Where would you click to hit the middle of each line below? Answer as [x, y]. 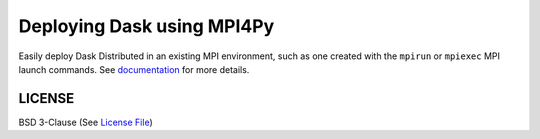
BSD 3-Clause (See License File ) [86, 122]
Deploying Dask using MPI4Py [146, 26]
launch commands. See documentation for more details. [134, 69]
